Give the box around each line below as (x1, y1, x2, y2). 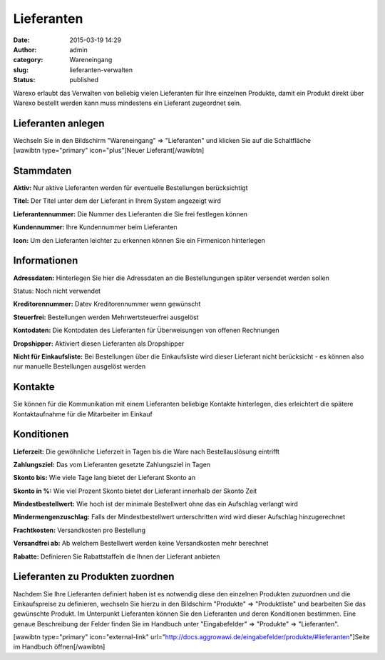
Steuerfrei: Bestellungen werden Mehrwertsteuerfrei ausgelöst (13, 313, 199, 321)
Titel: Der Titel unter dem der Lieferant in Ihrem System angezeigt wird (13, 196, 221, 205)
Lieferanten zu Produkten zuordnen (13, 571, 175, 583)
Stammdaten (13, 165, 72, 176)
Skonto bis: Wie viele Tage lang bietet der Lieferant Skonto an (13, 474, 196, 482)
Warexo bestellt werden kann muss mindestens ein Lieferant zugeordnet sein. (13, 99, 242, 107)
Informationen (13, 254, 78, 267)
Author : (13, 45, 37, 54)
